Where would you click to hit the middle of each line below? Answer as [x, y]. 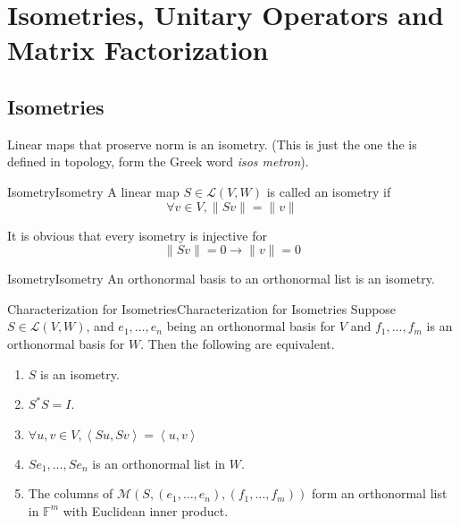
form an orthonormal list [379, 493]
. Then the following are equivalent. [238, 343]
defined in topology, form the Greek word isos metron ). [158, 161]
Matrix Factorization [138, 50]
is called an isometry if [329, 191]
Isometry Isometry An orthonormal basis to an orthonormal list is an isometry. [221, 279]
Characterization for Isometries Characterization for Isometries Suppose [202, 308]
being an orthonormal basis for [251, 326]
